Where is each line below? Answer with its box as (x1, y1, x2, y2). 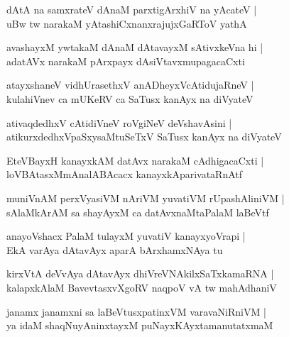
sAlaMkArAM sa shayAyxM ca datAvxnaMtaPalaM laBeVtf (6, 204, 269, 219)
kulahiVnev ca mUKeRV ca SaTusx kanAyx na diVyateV (6, 91, 253, 106)
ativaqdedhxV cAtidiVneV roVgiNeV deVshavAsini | (6, 115, 232, 130)
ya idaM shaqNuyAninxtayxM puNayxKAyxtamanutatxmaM (6, 318, 273, 333)
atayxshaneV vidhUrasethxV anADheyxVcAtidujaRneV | (6, 77, 254, 92)
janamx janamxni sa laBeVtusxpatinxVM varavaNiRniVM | (6, 304, 266, 319)
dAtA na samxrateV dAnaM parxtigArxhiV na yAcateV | (6, 2, 257, 16)
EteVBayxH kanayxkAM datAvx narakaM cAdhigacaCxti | (6, 153, 264, 167)
